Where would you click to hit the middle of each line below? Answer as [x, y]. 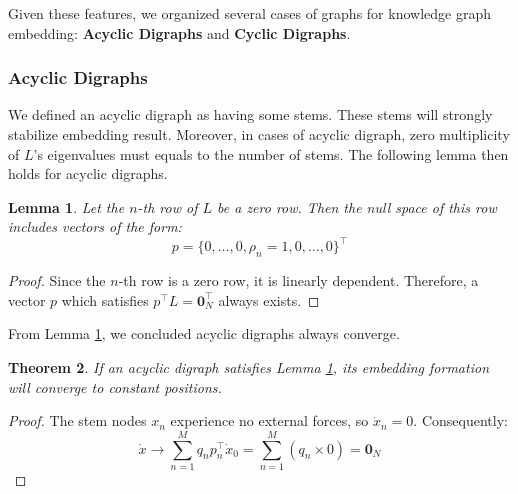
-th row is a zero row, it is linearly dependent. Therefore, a [298, 280]
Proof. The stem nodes [77, 420]
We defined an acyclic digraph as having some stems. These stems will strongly [250, 114]
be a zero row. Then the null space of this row [357, 206]
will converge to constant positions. [115, 386]
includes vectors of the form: [95, 226]
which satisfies [105, 299]
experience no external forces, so [269, 420]
